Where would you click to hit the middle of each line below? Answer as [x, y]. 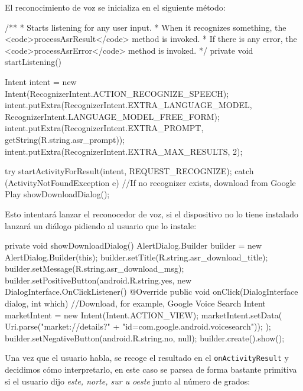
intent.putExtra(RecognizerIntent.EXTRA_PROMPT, [104, 128]
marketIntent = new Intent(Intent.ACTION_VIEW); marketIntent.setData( [144, 315]
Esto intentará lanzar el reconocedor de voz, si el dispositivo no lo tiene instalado [151, 214]
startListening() [33, 62]
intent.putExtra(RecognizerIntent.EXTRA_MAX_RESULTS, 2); [124, 151]
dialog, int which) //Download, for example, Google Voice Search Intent [135, 303]
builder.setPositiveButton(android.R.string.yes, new [98, 280]
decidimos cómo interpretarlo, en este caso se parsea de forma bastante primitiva [151, 369]
